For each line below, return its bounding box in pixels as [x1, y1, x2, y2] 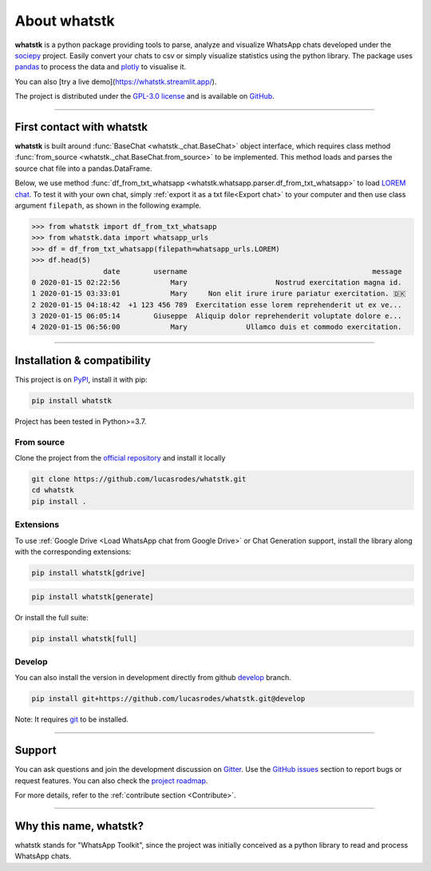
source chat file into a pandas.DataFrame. [14, 164, 152, 173]
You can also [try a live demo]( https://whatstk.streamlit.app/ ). [14, 77, 217, 86]
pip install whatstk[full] [31, 634, 137, 643]
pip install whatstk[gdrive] [31, 568, 146, 577]
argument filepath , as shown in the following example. [14, 200, 202, 210]
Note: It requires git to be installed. [14, 715, 129, 724]
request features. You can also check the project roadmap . [14, 775, 208, 786]
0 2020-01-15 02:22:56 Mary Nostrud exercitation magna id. [31, 278, 402, 287]
